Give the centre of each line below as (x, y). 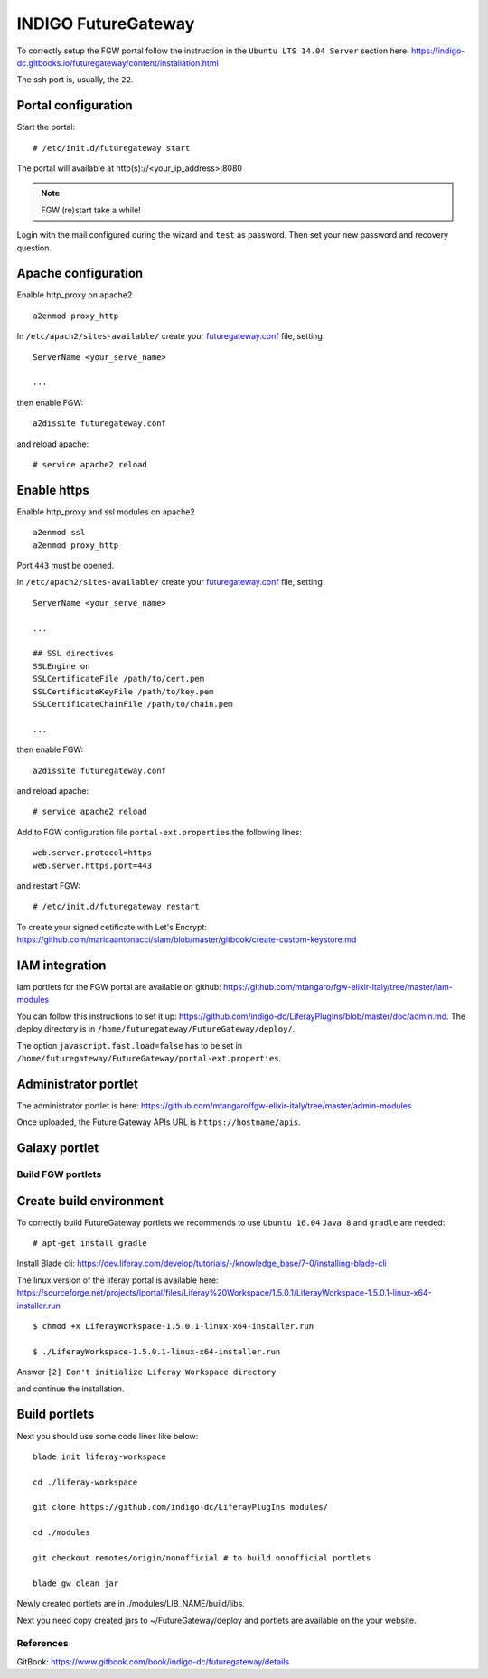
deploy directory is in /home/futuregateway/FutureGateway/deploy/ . (156, 1029)
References (42, 1644)
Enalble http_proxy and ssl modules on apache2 (106, 512)
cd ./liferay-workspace (85, 1482)
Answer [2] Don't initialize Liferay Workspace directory (146, 1372)
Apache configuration (80, 273)
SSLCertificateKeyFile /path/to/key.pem (123, 691)
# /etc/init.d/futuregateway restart (117, 907)
